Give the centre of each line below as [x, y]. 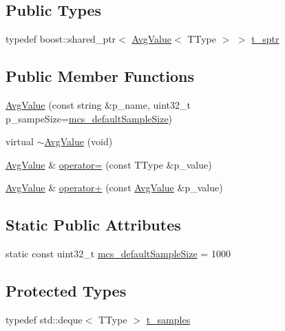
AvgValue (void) [78, 141]
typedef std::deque [44, 319]
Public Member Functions [100, 76]
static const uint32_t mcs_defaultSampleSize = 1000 [118, 254]
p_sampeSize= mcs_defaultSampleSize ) [89, 118]
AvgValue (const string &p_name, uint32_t [98, 105]
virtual [20, 141]
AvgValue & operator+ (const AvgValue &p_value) [114, 188]
